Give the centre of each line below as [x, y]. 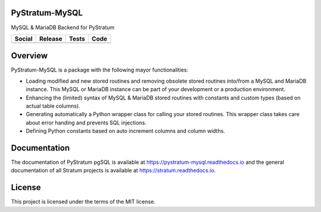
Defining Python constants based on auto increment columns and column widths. [125, 131]
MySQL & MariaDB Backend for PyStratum [63, 27]
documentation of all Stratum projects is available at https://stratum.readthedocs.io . [114, 170]
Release [51, 39]
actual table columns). [53, 106]
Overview [29, 56]
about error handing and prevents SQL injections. [86, 123]
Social [23, 39]
